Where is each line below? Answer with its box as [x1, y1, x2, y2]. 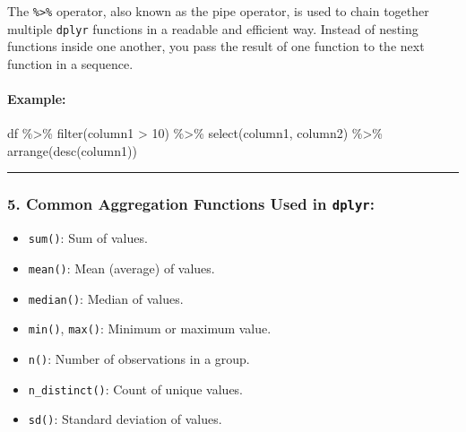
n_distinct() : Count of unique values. [28, 379, 244, 398]
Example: [7, 90, 66, 108]
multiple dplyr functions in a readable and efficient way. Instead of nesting [7, 19, 419, 38]
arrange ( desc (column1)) [7, 141, 137, 160]
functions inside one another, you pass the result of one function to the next [7, 37, 425, 56]
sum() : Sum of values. [28, 229, 148, 247]
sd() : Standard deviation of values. [28, 410, 222, 428]
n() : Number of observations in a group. [28, 349, 250, 367]
